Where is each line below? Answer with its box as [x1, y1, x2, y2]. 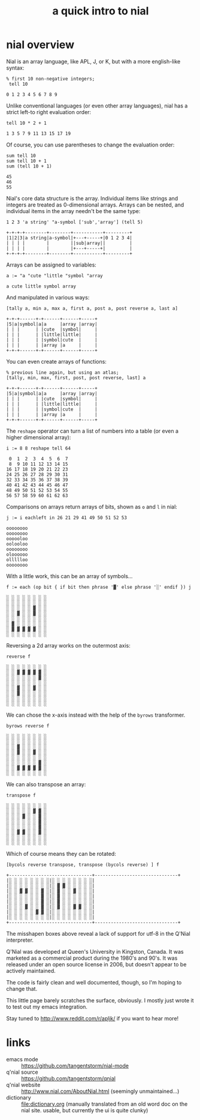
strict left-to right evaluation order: [6, 108, 92, 115]
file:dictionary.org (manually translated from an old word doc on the [21, 1100, 188, 1107]
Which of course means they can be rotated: [6, 850, 117, 857]
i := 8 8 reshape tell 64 [6, 445, 71, 451]
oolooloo [6, 541, 28, 547]
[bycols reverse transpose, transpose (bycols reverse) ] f [6, 861, 160, 868]
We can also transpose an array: [6, 780, 86, 787]
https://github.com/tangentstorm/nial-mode [21, 1062, 129, 1069]
